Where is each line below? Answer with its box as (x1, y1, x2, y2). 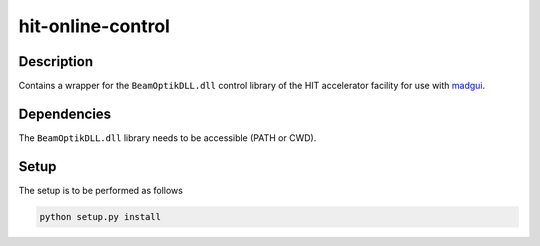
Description (18, 53, 94, 70)
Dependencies (18, 105, 112, 122)
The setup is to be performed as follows (18, 184, 184, 196)
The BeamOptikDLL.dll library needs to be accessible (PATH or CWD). (18, 131, 317, 144)
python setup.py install (39, 211, 162, 222)
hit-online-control (18, 15, 170, 37)
